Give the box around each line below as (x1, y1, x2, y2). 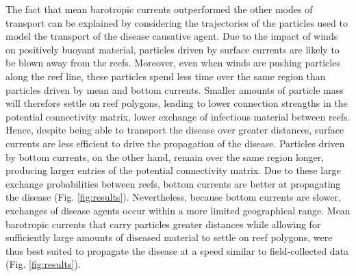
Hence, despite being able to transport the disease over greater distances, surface (5, 123, 344, 137)
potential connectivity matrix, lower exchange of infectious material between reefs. (5, 109, 351, 123)
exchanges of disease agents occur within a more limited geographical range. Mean (5, 203, 351, 217)
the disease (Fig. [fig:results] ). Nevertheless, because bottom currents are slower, (5, 190, 341, 204)
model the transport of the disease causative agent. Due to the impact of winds (5, 29, 338, 43)
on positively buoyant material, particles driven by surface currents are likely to (5, 42, 340, 56)
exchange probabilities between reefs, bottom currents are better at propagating (5, 176, 341, 190)
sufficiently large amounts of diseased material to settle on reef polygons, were (5, 230, 333, 244)
